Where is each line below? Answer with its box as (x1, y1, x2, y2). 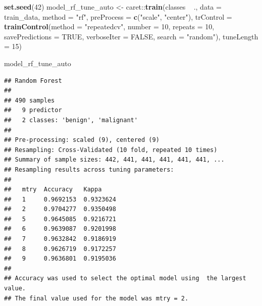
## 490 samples (4, 96, 55, 104)
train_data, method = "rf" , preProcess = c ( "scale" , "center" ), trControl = (4, 11, 232, 22)
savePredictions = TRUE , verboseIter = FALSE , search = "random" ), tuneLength (4, 31, 258, 41)
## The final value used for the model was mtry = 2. (4, 294, 189, 302)
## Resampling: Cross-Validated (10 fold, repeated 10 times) (4, 146, 218, 154)
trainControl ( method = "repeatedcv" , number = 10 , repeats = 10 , (4, 21, 215, 32)
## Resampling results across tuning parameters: (4, 166, 174, 173)
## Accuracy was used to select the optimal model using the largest (4, 275, 246, 282)
